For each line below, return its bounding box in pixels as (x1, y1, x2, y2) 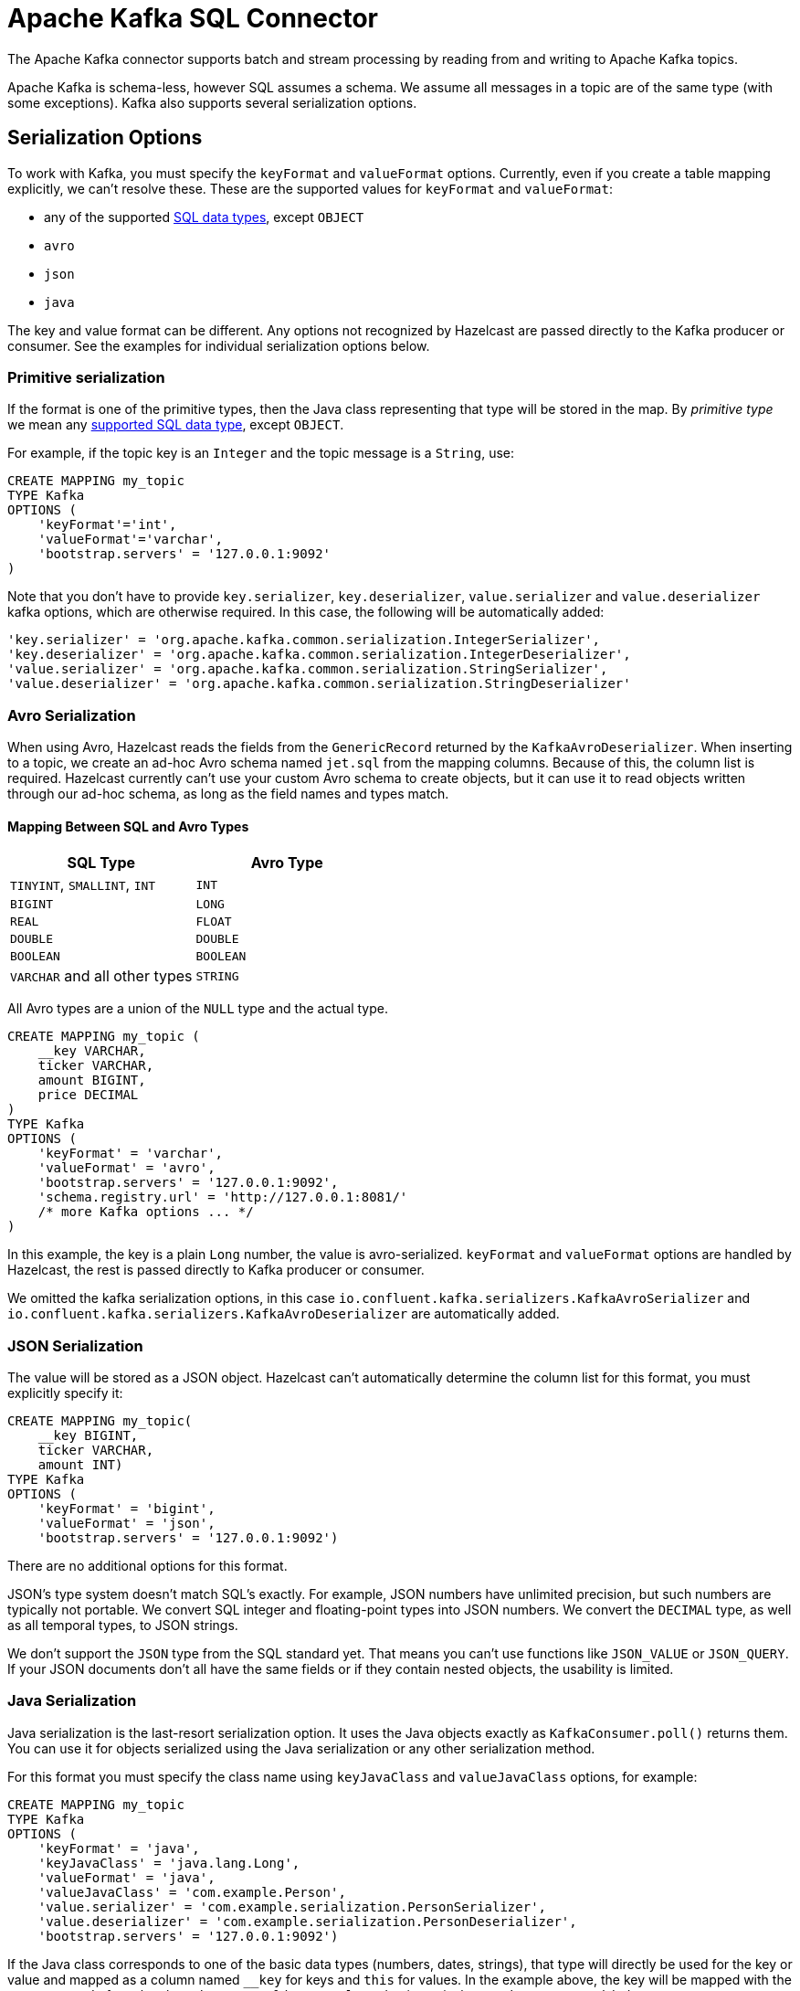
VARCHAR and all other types (10, 967, 193, 986)
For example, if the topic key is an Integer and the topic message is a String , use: (7, 445, 515, 461)
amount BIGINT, (37, 1073, 146, 1088)
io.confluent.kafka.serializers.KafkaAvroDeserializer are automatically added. (7, 1306, 560, 1322)
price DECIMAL (37, 1087, 139, 1103)
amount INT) (37, 1457, 123, 1473)
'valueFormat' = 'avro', (37, 1160, 216, 1176)
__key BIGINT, (37, 1428, 139, 1444)
